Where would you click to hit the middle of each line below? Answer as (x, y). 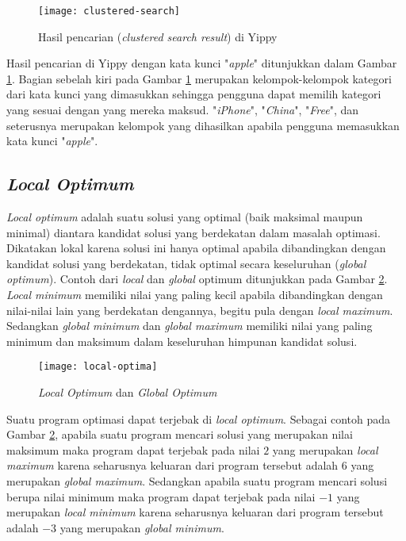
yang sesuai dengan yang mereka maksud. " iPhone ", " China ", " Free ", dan (183, 110)
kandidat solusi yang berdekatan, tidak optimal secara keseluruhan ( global (186, 263)
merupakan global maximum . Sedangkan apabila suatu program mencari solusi (197, 480)
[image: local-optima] (98, 367)
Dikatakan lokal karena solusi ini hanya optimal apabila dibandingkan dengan (196, 248)
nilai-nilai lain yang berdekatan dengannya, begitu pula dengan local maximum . (200, 310)
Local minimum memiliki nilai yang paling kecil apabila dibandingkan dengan (195, 294)
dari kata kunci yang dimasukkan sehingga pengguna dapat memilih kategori (194, 94)
